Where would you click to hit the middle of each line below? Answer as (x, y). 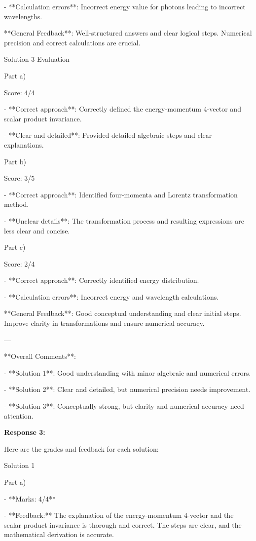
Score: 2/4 (19, 263)
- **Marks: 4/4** (30, 498)
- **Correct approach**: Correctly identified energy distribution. (102, 280)
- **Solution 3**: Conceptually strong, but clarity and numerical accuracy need (124, 406)
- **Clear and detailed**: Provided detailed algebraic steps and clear (108, 135)
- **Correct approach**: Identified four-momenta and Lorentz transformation (121, 194)
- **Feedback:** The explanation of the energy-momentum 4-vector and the (119, 515)
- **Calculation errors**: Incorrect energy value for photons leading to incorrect (125, 6)
